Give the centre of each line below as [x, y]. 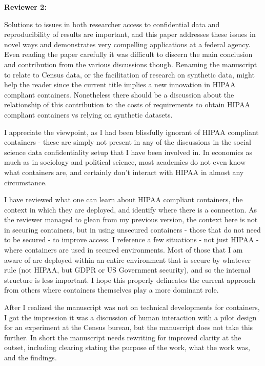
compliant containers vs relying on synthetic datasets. [88, 114]
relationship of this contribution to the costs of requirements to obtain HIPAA [127, 104]
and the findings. [30, 357]
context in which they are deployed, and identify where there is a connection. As [130, 209]
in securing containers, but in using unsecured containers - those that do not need [132, 229]
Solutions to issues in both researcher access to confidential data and [112, 24]
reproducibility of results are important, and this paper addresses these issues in [130, 34]
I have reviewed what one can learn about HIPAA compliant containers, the [124, 199]
